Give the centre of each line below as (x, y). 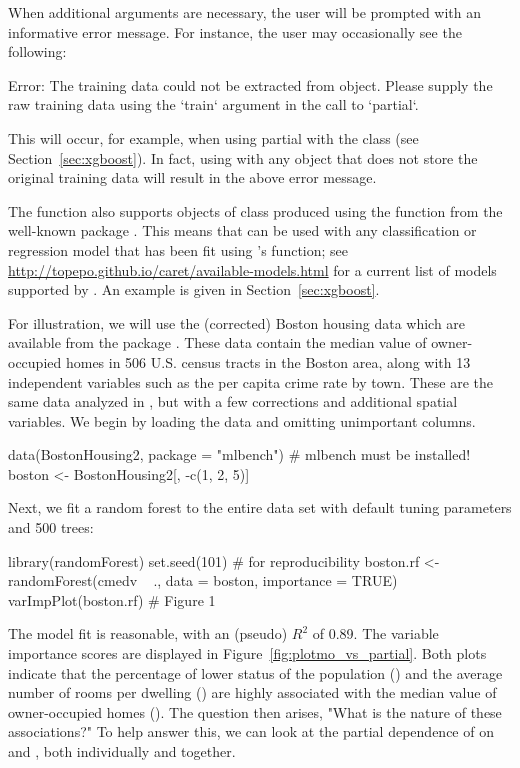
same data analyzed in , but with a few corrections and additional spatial (233, 401)
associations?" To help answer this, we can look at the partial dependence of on (251, 731)
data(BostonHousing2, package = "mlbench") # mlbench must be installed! (239, 454)
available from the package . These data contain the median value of (217, 342)
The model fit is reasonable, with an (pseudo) (148, 633)
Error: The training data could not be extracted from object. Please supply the (250, 84)
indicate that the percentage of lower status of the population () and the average (255, 672)
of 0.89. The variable (375, 633)
